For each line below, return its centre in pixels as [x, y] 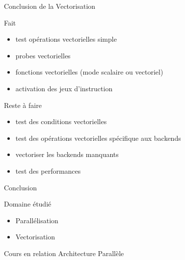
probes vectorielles [43, 55]
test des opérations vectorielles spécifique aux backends [98, 138]
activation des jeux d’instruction [64, 88]
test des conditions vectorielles [61, 121]
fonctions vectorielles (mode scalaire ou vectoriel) [89, 72]
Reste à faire [23, 105]
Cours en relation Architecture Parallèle [64, 253]
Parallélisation [37, 220]
